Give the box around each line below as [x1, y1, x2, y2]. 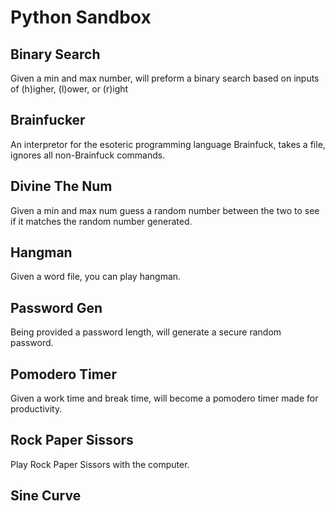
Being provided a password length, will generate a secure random [10, 326, 282, 338]
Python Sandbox [10, 6, 152, 29]
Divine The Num [10, 178, 113, 195]
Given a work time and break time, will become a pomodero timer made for [10, 392, 319, 405]
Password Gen [10, 299, 103, 316]
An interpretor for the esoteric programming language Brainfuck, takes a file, [10, 138, 326, 150]
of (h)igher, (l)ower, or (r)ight [10, 83, 129, 95]
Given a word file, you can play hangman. [10, 271, 182, 283]
